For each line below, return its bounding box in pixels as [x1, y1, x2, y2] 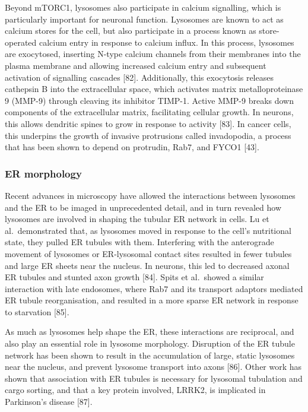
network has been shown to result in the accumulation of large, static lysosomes [5, 348, 295, 361]
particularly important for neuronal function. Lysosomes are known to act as [5, 12, 284, 25]
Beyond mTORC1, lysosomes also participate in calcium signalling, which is [5, 1, 281, 13]
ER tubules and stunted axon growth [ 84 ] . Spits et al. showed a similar [5, 271, 264, 283]
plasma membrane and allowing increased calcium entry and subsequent [5, 59, 266, 71]
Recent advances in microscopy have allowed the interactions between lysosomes [5, 189, 296, 201]
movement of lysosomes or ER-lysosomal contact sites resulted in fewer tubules [5, 247, 292, 259]
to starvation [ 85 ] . [5, 305, 69, 318]
